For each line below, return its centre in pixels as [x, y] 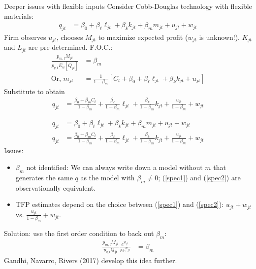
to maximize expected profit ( [143, 37]
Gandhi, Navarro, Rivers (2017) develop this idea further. [91, 260]
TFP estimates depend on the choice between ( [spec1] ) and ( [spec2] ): [120, 204]
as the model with [108, 177]
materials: [19, 16]
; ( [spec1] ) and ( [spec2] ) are [199, 177]
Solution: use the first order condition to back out [79, 233]
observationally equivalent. [56, 187]
